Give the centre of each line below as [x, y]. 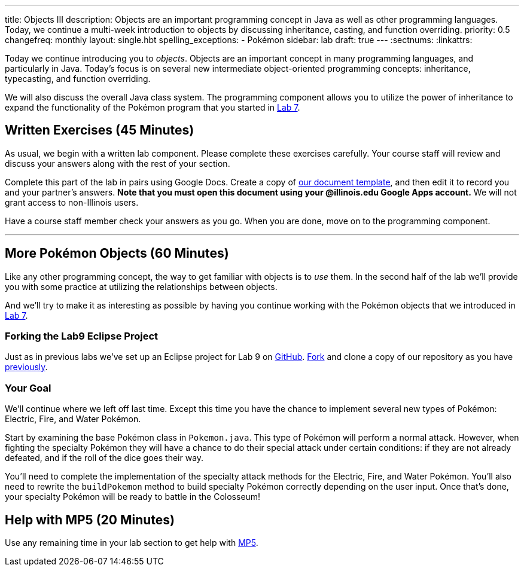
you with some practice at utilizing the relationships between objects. [141, 286]
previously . [26, 367]
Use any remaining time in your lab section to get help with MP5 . [132, 543]
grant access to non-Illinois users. [72, 202]
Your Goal [28, 388]
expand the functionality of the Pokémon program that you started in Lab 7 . [153, 107]
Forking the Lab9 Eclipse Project [82, 336]
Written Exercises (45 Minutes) [100, 130]
